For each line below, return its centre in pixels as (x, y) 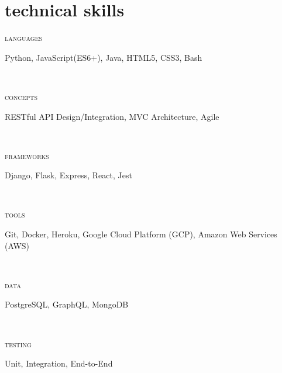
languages (24, 38)
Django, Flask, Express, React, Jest (68, 175)
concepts (21, 96)
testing (18, 343)
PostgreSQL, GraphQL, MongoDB (67, 304)
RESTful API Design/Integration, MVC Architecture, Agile (112, 116)
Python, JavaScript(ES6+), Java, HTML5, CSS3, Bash (104, 57)
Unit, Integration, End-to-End (59, 363)
